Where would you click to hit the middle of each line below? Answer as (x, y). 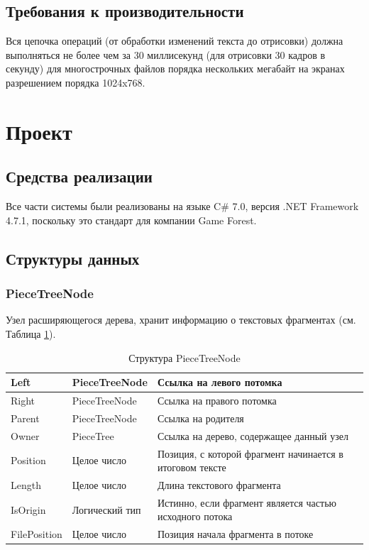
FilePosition (37, 534)
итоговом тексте (192, 467)
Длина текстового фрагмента (219, 484)
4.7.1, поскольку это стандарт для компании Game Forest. (131, 220)
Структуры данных (73, 258)
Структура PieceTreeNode (184, 357)
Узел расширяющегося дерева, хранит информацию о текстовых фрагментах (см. (181, 320)
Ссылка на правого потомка (217, 400)
